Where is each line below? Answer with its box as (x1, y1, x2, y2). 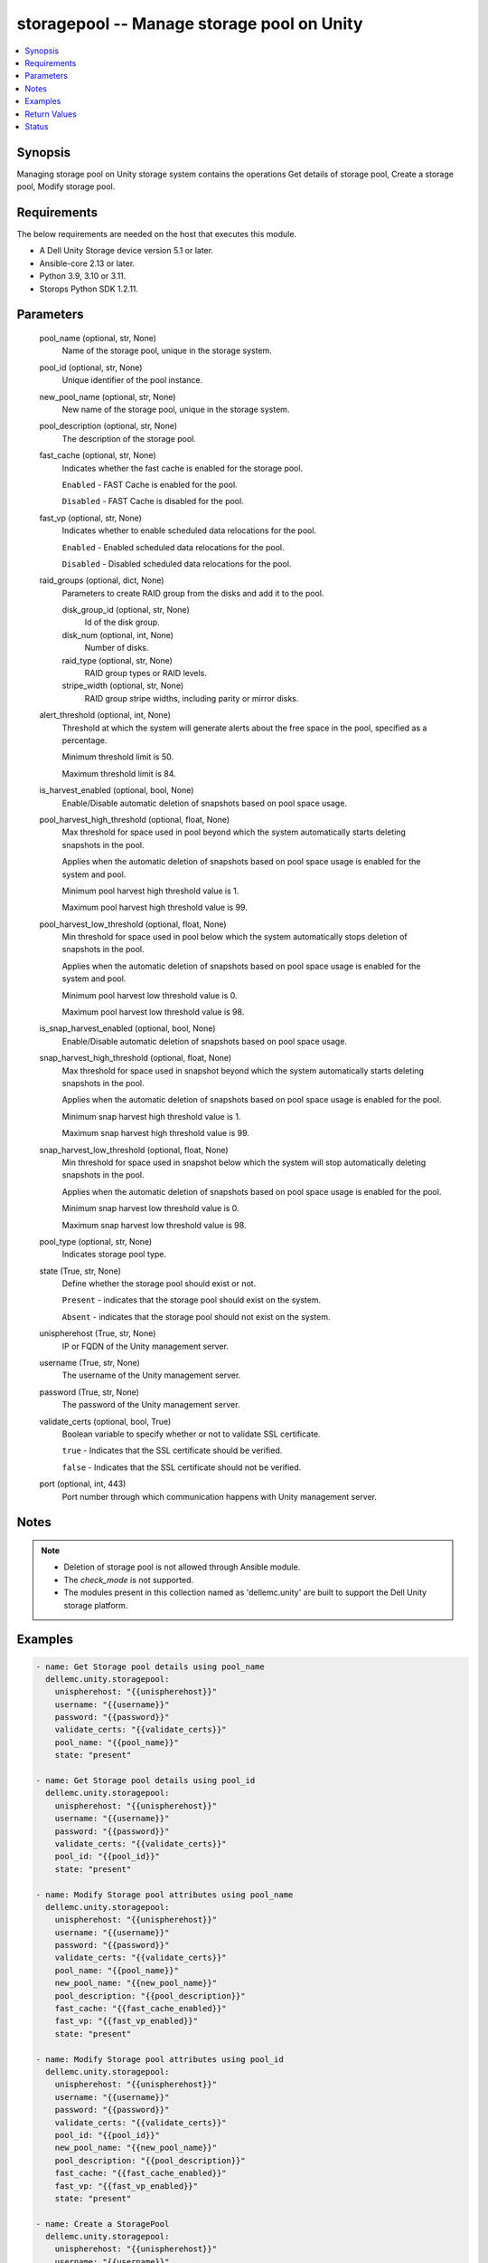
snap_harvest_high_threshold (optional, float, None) (39, 1053, 232, 1064)
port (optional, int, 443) (39, 1478, 127, 1489)
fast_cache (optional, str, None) (39, 450, 156, 461)
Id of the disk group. (84, 616, 160, 628)
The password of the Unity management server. (61, 1399, 240, 1410)
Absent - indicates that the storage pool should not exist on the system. (61, 1311, 331, 1322)
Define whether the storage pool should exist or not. (61, 1278, 257, 1289)
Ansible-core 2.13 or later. (39, 258, 136, 269)
